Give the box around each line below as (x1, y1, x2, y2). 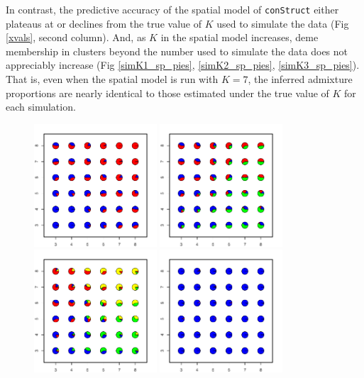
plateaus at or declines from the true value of (6, 16, 202, 30)
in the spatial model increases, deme (160, 30, 319, 45)
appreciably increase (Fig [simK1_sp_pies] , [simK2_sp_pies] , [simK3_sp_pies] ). (6, 57, 360, 72)
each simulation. (6, 99, 76, 114)
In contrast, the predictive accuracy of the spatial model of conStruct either (6, 2, 339, 16)
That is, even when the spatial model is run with (6, 72, 219, 87)
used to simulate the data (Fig (216, 16, 349, 30)
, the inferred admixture (248, 72, 353, 87)
